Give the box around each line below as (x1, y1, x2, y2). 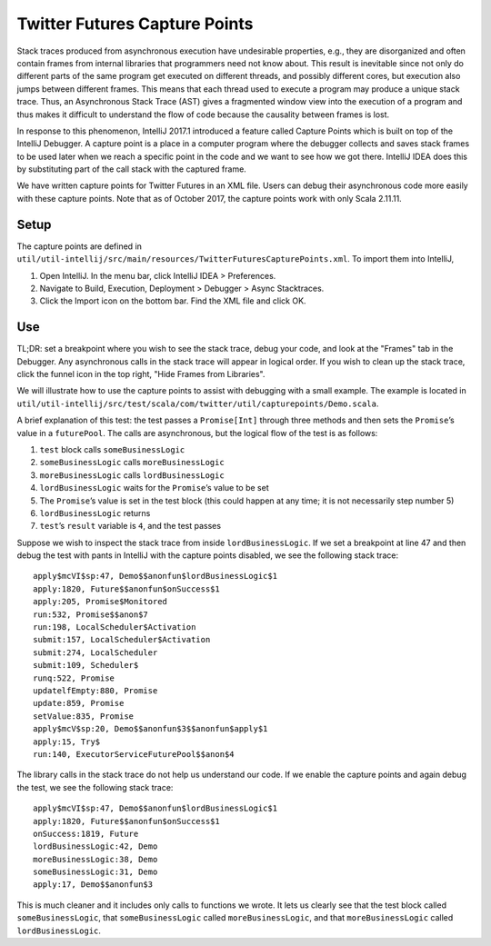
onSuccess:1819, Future (33, 828, 139, 839)
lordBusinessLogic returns (39, 507, 151, 518)
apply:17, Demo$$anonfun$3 (33, 880, 154, 890)
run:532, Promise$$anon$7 (33, 609, 149, 620)
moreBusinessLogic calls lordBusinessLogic (39, 469, 225, 481)
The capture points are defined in (16, 241, 143, 252)
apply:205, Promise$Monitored (33, 596, 168, 607)
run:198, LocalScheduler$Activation (33, 622, 196, 632)
